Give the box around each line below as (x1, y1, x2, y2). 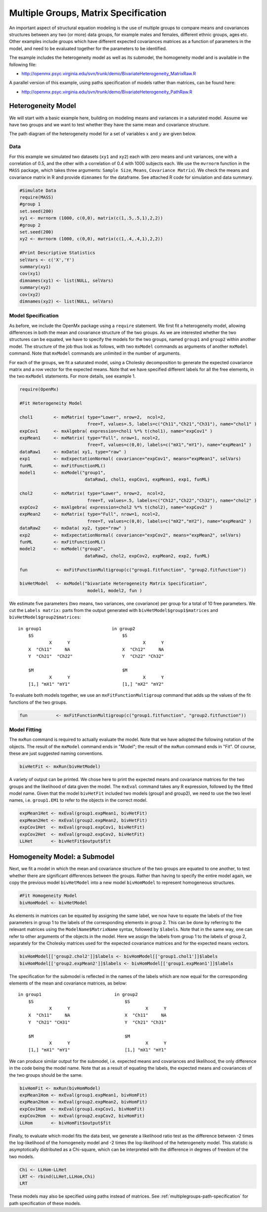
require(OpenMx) (19, 386, 59, 392)
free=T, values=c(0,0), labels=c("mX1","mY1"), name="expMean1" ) (87, 442, 252, 448)
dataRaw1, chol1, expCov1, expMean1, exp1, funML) (85, 477, 210, 483)
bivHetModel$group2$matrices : (9, 614, 81, 620)
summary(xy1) (19, 264, 51, 270)
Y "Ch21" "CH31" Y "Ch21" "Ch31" (28, 1019, 167, 1025)
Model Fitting (9, 726, 42, 733)
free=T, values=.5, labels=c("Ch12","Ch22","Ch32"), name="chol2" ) (87, 497, 257, 503)
